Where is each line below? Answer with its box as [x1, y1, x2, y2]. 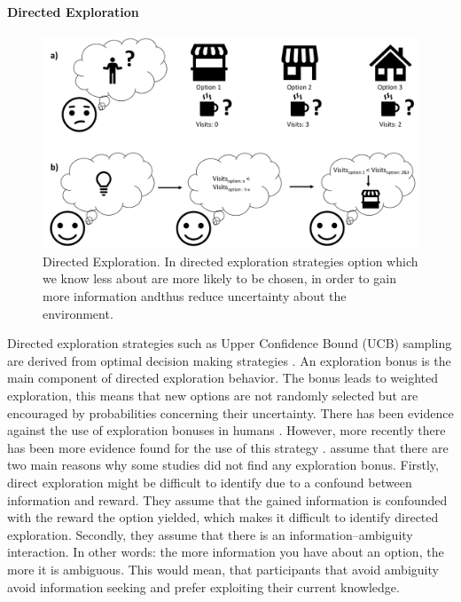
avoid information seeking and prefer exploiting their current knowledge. [7, 577, 400, 596]
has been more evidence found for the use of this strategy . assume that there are [7, 438, 449, 456]
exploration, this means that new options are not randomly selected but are [7, 386, 418, 405]
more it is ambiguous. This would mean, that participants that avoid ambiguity [7, 559, 439, 578]
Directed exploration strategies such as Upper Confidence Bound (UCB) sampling [7, 334, 452, 352]
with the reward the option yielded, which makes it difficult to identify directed [7, 508, 439, 527]
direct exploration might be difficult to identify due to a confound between [7, 473, 412, 492]
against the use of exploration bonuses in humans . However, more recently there [7, 421, 446, 440]
